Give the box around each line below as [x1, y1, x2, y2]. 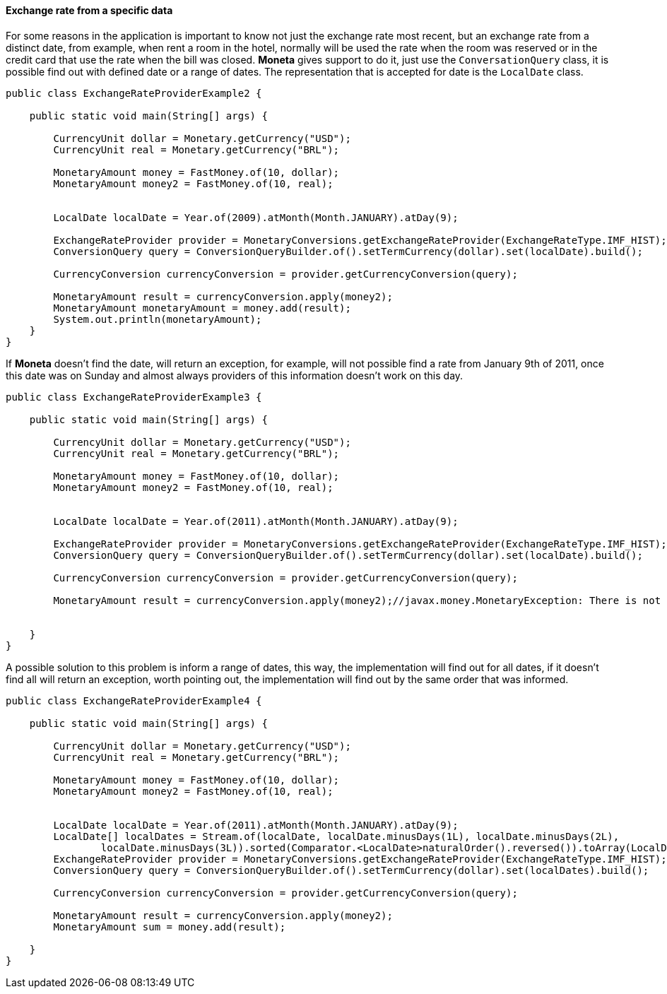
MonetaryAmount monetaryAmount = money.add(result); [53, 302, 351, 314]
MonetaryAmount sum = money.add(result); [53, 921, 286, 933]
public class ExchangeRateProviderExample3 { [6, 391, 262, 403]
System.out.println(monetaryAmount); [53, 313, 262, 325]
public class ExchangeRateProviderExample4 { [6, 694, 262, 706]
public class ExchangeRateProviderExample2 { [6, 87, 262, 99]
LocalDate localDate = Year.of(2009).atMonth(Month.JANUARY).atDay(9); [53, 211, 459, 223]
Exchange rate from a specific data [6, 4, 173, 16]
